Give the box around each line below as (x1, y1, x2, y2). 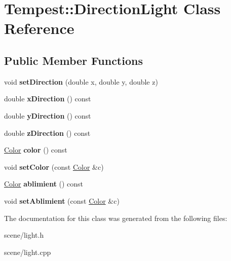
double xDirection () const (4, 93, 91, 104)
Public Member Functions (4, 52, 143, 68)
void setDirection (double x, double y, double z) (4, 76, 158, 87)
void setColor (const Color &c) (4, 161, 104, 172)
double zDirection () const (4, 127, 91, 138)
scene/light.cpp (4, 246, 51, 257)
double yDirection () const (4, 110, 91, 121)
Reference (4, 18, 74, 39)
